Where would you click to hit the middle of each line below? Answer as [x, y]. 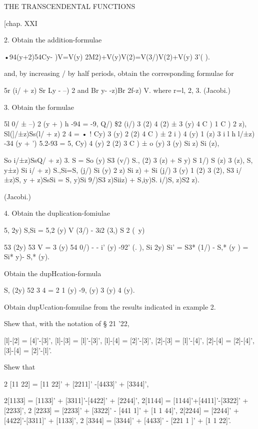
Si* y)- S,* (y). [27, 256]
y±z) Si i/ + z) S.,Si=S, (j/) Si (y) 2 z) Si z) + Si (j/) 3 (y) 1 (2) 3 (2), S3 [119, 170]
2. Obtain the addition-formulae [53, 40]
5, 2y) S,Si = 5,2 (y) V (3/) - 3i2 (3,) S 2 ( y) [74, 229]
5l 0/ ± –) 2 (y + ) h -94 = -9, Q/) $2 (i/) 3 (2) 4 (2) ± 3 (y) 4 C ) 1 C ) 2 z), [125, 124]
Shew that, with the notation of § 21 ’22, [67, 323]
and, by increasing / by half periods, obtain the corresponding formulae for [119, 73]
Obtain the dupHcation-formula [53, 273]
